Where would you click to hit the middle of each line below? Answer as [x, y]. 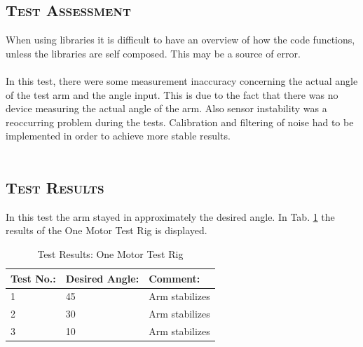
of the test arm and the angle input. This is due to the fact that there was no [172, 94]
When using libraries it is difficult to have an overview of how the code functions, [180, 40]
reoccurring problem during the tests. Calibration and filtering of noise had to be [180, 122]
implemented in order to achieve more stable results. [118, 136]
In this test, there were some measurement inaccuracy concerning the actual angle [182, 80]
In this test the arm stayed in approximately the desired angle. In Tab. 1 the [170, 216]
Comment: [174, 278]
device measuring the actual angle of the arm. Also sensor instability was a [166, 108]
